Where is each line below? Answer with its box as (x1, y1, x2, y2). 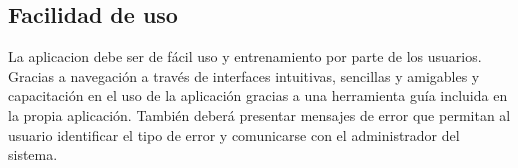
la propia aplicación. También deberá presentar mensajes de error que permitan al (8, 104, 511, 125)
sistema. (8, 144, 58, 165)
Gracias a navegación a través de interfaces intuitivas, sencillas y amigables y (8, 65, 480, 86)
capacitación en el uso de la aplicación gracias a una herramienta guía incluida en (8, 85, 508, 106)
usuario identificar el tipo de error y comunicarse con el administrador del (8, 124, 460, 145)
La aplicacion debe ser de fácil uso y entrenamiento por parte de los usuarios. (8, 46, 482, 67)
